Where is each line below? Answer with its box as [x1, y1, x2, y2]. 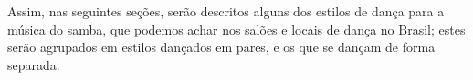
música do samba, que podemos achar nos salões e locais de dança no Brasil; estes [7, 19, 466, 38]
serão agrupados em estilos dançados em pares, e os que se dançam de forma [7, 37, 436, 56]
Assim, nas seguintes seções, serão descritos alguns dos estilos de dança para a [7, 2, 445, 20]
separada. [7, 55, 60, 74]
